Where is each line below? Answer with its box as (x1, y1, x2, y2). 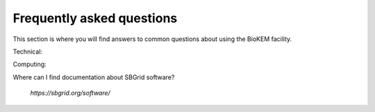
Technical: (12, 47, 43, 56)
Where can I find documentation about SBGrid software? (12, 73, 175, 81)
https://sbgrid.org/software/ (30, 89, 110, 97)
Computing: (12, 60, 47, 69)
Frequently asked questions (12, 10, 178, 26)
